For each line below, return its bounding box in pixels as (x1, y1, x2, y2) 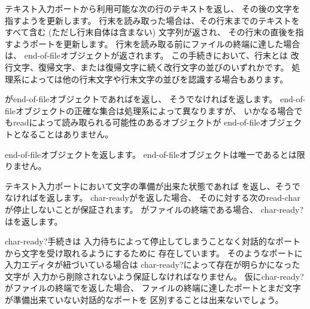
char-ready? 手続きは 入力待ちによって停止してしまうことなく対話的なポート (5, 235, 300, 247)
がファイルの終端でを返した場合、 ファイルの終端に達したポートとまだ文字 (5, 282, 301, 294)
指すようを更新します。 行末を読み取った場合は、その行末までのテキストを (5, 14, 300, 26)
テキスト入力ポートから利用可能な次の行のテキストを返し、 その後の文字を (5, 2, 300, 14)
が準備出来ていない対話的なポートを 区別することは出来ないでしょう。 (5, 293, 284, 306)
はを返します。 (5, 215, 63, 227)
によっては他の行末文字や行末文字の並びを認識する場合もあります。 (21, 72, 288, 85)
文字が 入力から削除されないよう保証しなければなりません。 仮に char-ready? (5, 270, 304, 282)
